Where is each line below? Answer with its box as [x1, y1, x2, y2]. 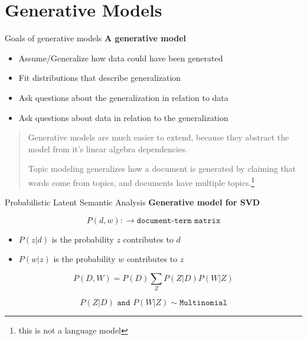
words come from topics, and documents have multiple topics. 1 [28, 174, 255, 188]
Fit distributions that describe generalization [18, 71, 181, 84]
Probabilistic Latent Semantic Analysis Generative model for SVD [5, 196, 260, 208]
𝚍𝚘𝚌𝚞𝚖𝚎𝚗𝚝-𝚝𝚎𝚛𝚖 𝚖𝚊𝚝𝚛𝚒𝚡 [136, 216, 221, 225]
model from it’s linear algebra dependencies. [28, 142, 188, 155]
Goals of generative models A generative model [5, 32, 187, 44]
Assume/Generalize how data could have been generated [18, 51, 223, 64]
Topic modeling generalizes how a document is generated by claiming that [28, 162, 296, 175]
